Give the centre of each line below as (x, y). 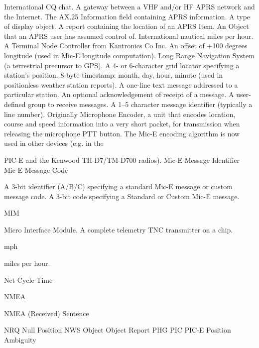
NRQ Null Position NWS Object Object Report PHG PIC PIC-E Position (118, 330)
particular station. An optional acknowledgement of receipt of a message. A (119, 94)
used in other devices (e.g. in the (54, 143)
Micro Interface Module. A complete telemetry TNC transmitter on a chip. (119, 229)
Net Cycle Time (28, 280)
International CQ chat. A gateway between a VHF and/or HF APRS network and (129, 6)
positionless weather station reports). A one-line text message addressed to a (121, 84)
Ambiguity (20, 340)
